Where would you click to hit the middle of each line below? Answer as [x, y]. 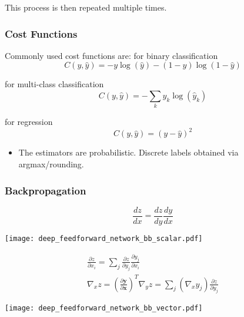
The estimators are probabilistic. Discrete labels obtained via [128, 152]
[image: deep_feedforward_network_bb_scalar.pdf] [104, 238]
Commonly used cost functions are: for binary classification [111, 55]
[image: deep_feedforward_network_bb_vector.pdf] [104, 308]
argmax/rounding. [51, 164]
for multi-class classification [54, 84]
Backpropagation [46, 190]
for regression [29, 122]
